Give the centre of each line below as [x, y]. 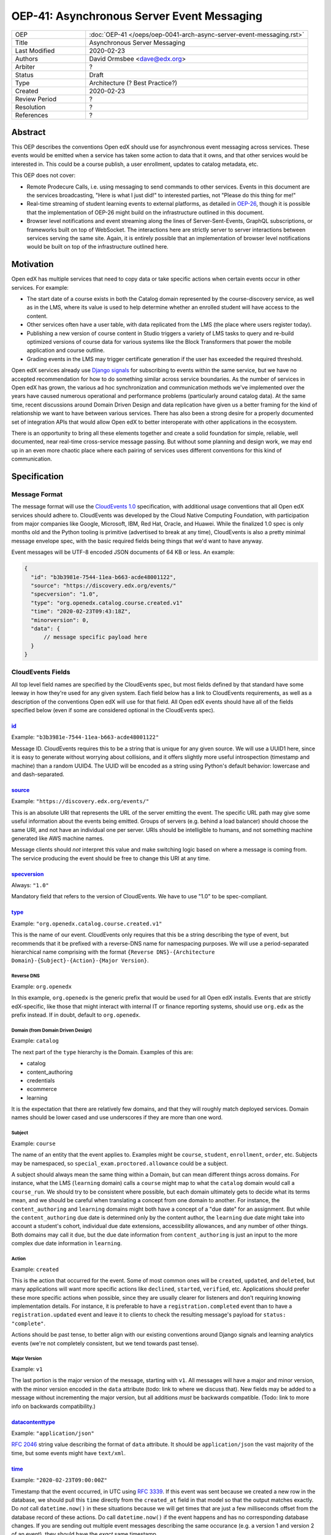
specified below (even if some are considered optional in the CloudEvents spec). [113, 710]
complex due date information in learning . [67, 1243]
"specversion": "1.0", [65, 594]
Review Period [36, 99]
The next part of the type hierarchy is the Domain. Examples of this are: [102, 1052]
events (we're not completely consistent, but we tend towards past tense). [105, 1343]
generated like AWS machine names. [58, 838]
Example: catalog [35, 1041]
